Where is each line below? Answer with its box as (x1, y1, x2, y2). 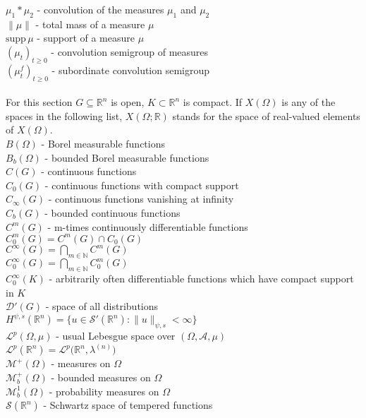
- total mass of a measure (35, 16, 145, 31)
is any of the (281, 95, 336, 109)
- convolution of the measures (37, 2, 164, 16)
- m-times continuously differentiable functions (47, 219, 248, 234)
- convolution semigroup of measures (51, 44, 209, 59)
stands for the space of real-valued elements (172, 108, 360, 123)
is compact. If (183, 95, 243, 109)
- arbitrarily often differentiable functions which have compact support (49, 271, 354, 286)
